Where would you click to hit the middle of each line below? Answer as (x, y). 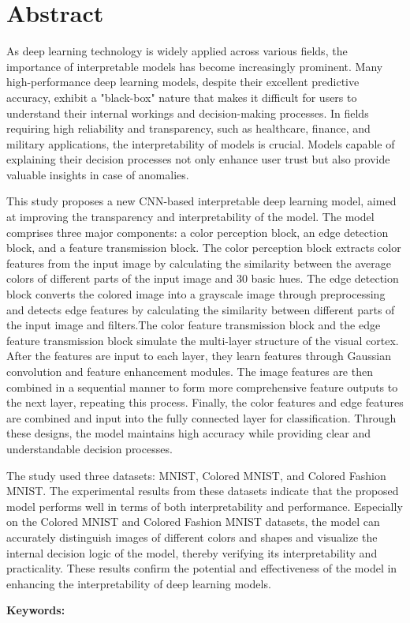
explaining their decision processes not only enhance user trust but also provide (198, 159)
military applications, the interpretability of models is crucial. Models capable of (201, 143)
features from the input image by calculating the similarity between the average (199, 263)
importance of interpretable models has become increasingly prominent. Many (195, 66)
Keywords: (36, 610)
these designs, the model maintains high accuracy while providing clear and (189, 433)
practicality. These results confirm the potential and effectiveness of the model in (202, 568)
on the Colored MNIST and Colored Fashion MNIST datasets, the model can (193, 522)
